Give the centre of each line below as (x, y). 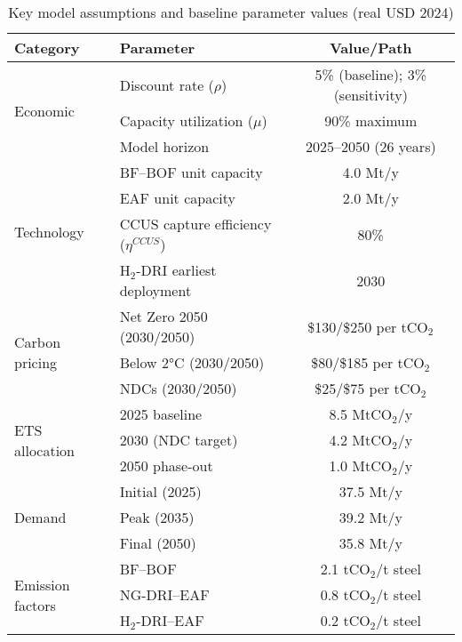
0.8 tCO (345, 594)
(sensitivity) (370, 95)
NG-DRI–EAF (164, 594)
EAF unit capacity (177, 198)
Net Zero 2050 (163, 316)
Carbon (38, 342)
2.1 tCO (345, 569)
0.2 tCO (345, 620)
